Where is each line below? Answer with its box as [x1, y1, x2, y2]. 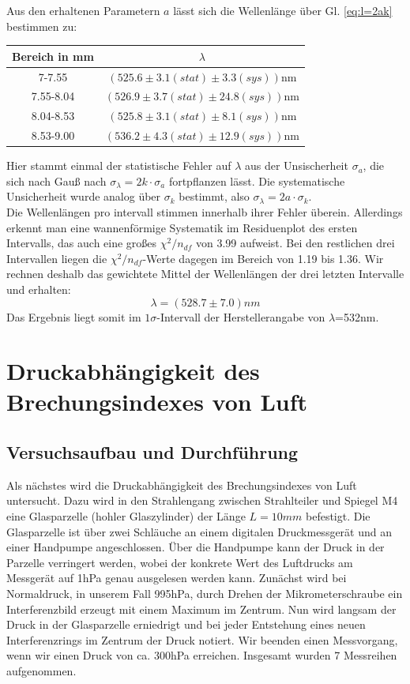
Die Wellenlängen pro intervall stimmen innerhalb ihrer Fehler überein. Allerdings [6, 203, 403, 220]
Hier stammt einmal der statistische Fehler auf [6, 157, 231, 174]
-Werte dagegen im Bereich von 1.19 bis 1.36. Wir [142, 250, 384, 266]
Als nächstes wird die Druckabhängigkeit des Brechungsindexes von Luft [6, 476, 357, 493]
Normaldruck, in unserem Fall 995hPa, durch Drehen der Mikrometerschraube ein [6, 585, 403, 602]
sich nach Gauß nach [6, 172, 107, 189]
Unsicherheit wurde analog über [6, 188, 161, 205]
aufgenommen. [6, 662, 77, 678]
